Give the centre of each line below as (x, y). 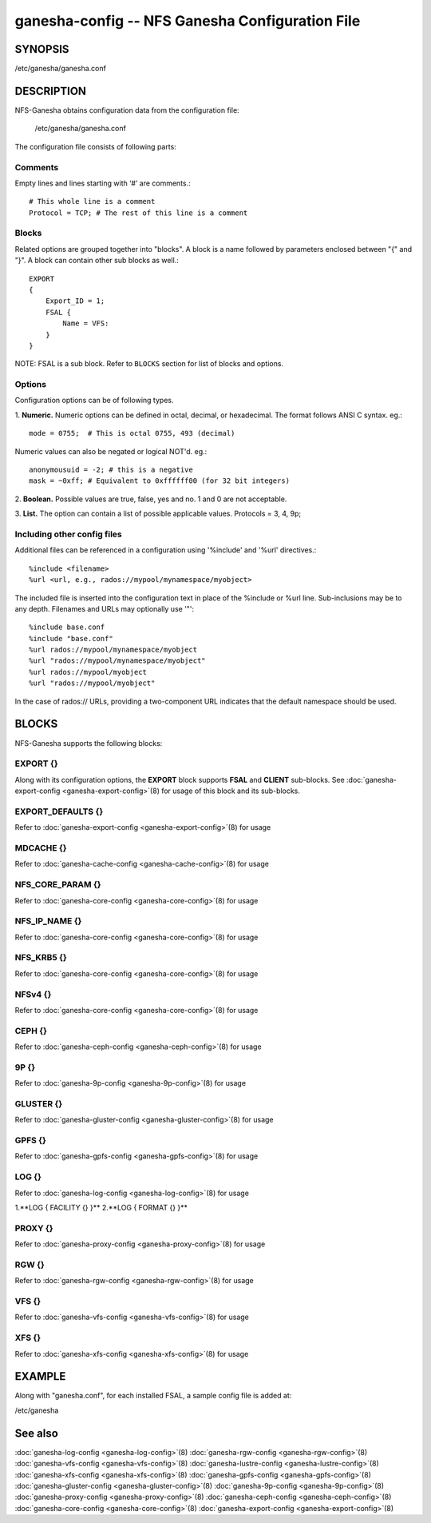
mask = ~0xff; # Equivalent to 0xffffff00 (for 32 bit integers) (160, 481)
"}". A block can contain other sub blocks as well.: (97, 261)
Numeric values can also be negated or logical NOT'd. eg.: (111, 451)
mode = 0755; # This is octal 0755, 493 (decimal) (132, 433)
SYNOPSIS (42, 49)
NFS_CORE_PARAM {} (58, 885)
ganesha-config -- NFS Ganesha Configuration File (188, 21)
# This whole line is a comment (92, 201)
